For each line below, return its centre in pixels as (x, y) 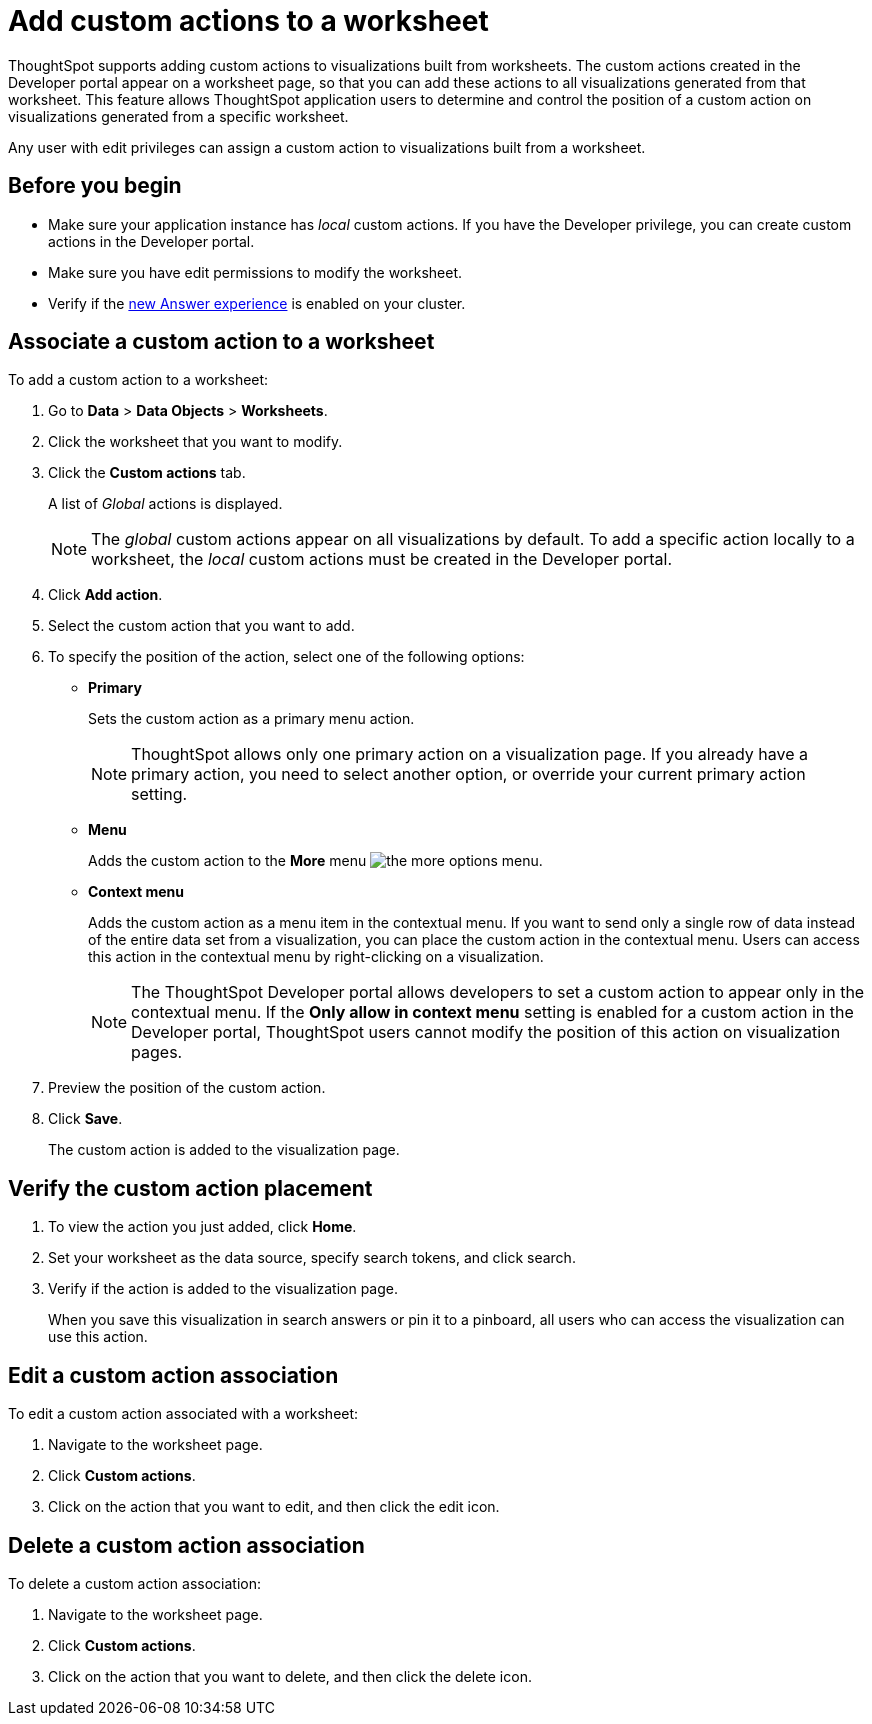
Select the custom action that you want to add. (201, 626)
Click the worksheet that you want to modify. (195, 442)
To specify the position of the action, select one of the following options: (286, 657)
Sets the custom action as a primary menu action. (251, 719)
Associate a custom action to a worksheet (221, 342)
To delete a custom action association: (134, 1583)
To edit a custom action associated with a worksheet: (183, 1414)
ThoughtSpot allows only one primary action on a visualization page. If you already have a (469, 754)
